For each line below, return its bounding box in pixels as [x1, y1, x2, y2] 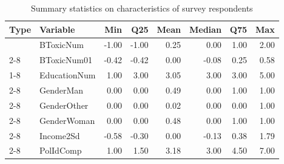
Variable [39, 22, 75, 35]
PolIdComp [39, 144, 82, 157]
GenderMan [39, 83, 84, 96]
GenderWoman [39, 114, 95, 126]
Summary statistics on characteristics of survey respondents [31, 2, 253, 14]
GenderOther [39, 98, 89, 111]
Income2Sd [39, 129, 80, 142]
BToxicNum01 [39, 53, 92, 66]
